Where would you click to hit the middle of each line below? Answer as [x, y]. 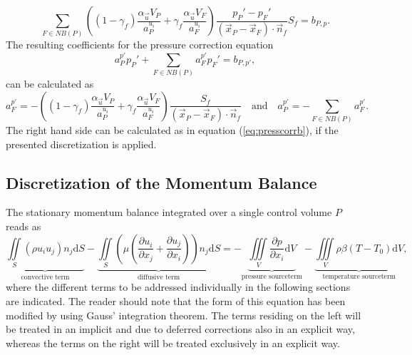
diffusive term [159, 277]
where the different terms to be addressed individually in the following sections [178, 287]
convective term [45, 277]
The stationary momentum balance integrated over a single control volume [169, 212]
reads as [24, 226]
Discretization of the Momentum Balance [161, 182]
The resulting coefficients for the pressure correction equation [140, 45]
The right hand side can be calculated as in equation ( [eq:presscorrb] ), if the [172, 129]
